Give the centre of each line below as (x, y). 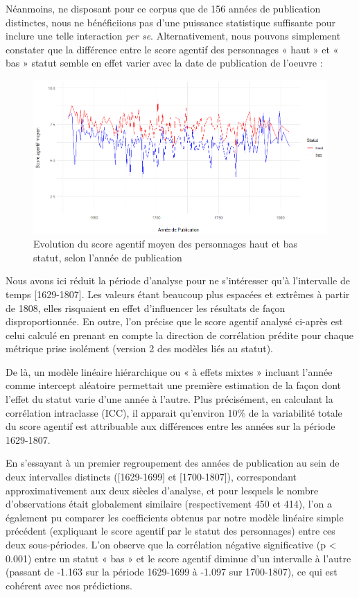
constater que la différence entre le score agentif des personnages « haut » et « (172, 49)
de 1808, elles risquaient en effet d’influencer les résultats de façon (146, 308)
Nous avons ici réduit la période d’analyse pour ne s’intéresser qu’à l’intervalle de (178, 280)
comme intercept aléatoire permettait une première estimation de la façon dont (174, 385)
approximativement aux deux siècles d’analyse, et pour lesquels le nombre (162, 490)
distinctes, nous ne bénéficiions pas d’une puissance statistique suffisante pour (171, 22)
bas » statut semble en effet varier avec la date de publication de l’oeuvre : (164, 63)
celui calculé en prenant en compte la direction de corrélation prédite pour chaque (179, 335)
